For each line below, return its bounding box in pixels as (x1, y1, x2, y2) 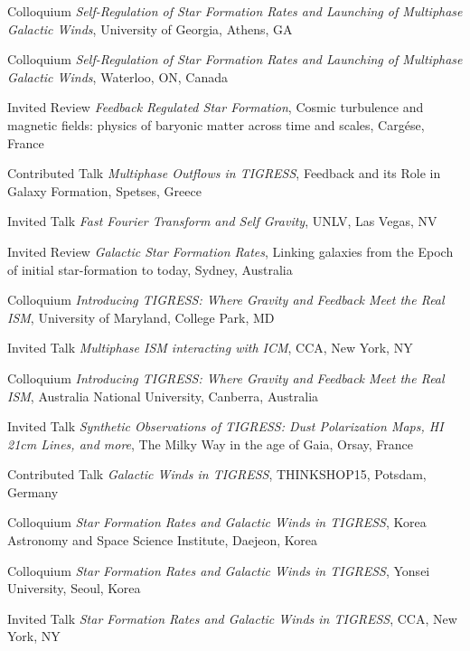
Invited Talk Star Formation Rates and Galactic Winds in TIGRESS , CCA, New (7, 609, 457, 627)
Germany (7, 482, 59, 501)
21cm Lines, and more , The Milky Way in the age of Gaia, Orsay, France (7, 434, 414, 453)
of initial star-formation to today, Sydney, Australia (7, 259, 293, 278)
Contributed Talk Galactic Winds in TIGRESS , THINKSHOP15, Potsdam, (7, 465, 427, 484)
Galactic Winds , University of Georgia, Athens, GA (7, 19, 293, 38)
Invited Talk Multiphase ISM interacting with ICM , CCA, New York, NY (7, 338, 413, 357)
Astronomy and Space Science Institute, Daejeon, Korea (7, 531, 318, 550)
